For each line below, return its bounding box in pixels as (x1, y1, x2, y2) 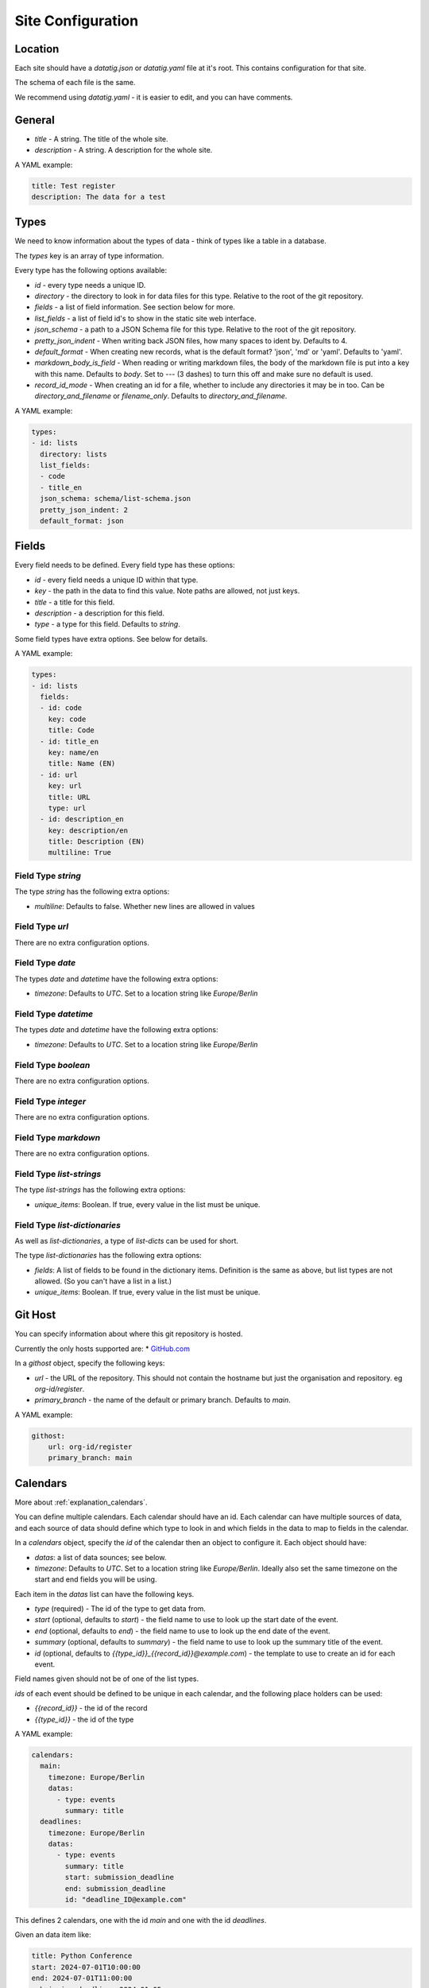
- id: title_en (40, 736, 99, 746)
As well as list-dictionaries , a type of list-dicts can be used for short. (14, 1236, 238, 1245)
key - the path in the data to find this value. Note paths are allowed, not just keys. (34, 586, 300, 596)
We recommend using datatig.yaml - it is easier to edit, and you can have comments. (14, 92, 293, 102)
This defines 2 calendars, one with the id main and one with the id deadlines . (14, 1916, 267, 1925)
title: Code (48, 726, 95, 735)
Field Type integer (14, 1096, 87, 1107)
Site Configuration (14, 12, 139, 29)
